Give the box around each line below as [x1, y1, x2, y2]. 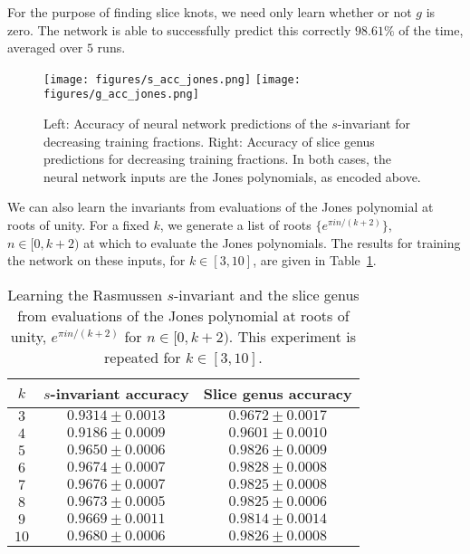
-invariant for [337, 114, 410, 133]
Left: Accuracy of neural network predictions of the [43, 114, 328, 133]
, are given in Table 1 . [253, 251, 377, 270]
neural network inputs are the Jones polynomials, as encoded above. [43, 167, 421, 186]
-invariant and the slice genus [173, 283, 360, 305]
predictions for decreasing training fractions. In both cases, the [43, 149, 392, 168]
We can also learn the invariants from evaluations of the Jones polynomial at [7, 197, 434, 216]
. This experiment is [228, 325, 357, 347]
